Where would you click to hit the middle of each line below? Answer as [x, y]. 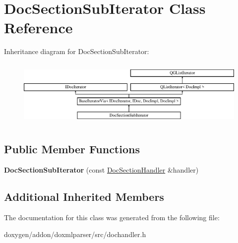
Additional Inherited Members [84, 197]
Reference [38, 28]
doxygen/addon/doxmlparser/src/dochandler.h [75, 234]
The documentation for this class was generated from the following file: [112, 217]
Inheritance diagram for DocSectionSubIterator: [77, 51]
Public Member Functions [72, 149]
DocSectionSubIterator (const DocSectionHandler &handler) [101, 170]
